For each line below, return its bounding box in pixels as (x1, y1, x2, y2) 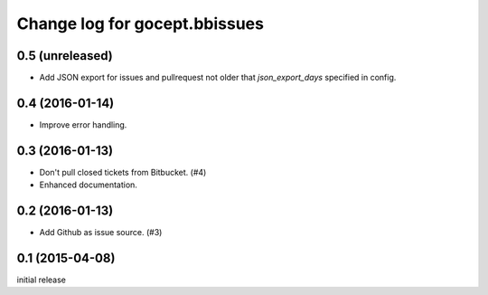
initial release (16, 274, 67, 285)
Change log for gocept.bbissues (16, 14, 264, 33)
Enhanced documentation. (39, 179, 137, 190)
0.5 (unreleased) (16, 48, 113, 63)
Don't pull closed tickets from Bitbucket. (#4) (39, 167, 207, 177)
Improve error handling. (39, 119, 127, 130)
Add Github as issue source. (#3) (39, 227, 163, 238)
